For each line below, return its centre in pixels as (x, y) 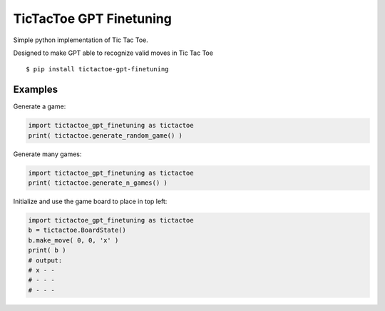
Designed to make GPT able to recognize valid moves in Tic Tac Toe (113, 53)
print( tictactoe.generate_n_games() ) (98, 183)
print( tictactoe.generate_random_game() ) (106, 135)
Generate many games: (47, 154)
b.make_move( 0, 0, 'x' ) (73, 240)
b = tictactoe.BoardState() (77, 230)
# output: (45, 260)
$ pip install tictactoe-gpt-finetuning (97, 69)
